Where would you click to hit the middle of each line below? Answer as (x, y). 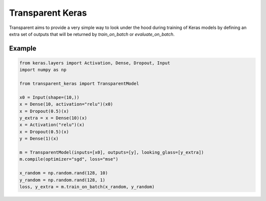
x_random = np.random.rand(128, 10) (64, 173)
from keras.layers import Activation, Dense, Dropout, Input (95, 63)
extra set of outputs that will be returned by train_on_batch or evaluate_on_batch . (92, 34)
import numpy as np (43, 70)
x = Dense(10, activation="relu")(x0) (66, 104)
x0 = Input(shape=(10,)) (50, 97)
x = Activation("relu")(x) (52, 125)
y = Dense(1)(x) (39, 139)
